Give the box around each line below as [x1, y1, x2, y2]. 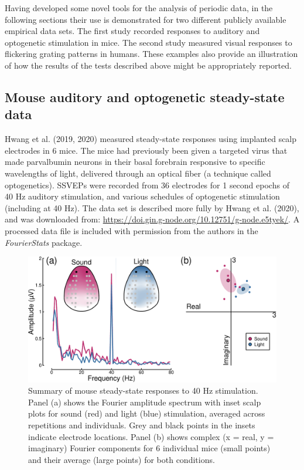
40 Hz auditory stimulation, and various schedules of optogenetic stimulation [5, 190, 280, 202]
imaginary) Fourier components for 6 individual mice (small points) [28, 442, 271, 454]
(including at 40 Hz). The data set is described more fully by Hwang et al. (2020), [5, 201, 299, 214]
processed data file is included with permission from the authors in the [5, 224, 258, 236]
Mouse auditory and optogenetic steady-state [5, 87, 285, 106]
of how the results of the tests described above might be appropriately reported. [5, 59, 292, 71]
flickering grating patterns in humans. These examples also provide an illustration [5, 48, 298, 60]
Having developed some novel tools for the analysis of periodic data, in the [5, 2, 273, 13]
